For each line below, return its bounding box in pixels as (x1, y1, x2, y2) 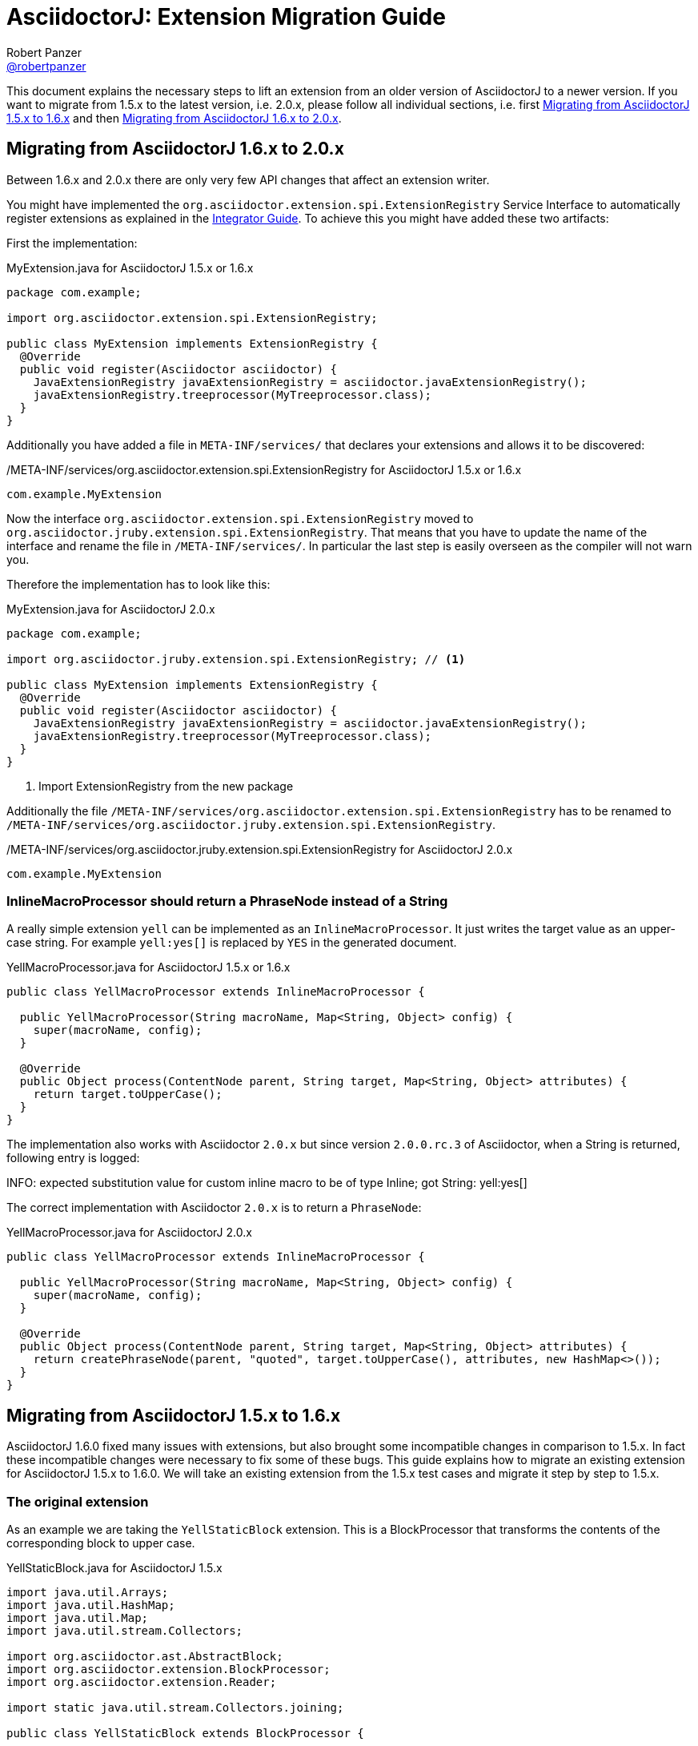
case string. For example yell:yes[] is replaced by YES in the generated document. (6, 935, 457, 950)
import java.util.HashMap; (6, 1598, 175, 1611)
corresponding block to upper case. (6, 1535, 195, 1550)
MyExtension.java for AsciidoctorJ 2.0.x (6, 601, 215, 616)
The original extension (6, 1493, 149, 1510)
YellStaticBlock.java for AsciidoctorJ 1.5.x (6, 1560, 223, 1575)
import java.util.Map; (6, 1611, 149, 1624)
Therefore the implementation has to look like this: (6, 577, 271, 591)
